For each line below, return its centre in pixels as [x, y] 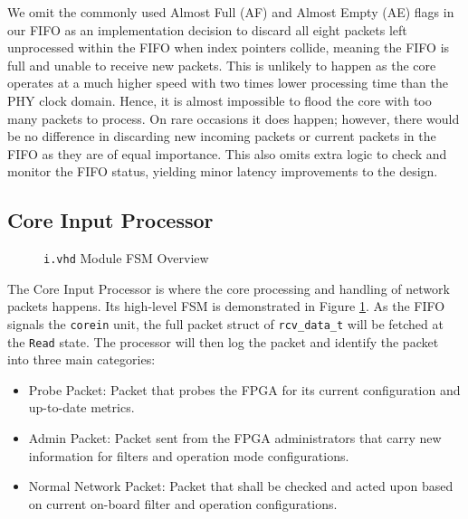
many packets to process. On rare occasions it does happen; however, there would [234, 118]
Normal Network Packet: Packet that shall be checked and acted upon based [241, 486]
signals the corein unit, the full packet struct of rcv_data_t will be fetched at [225, 323]
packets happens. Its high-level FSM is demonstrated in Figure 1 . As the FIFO [226, 306]
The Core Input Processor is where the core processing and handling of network [229, 288]
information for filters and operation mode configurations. [189, 455]
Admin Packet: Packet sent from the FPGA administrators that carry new [235, 438]
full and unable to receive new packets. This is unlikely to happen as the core [222, 65]
